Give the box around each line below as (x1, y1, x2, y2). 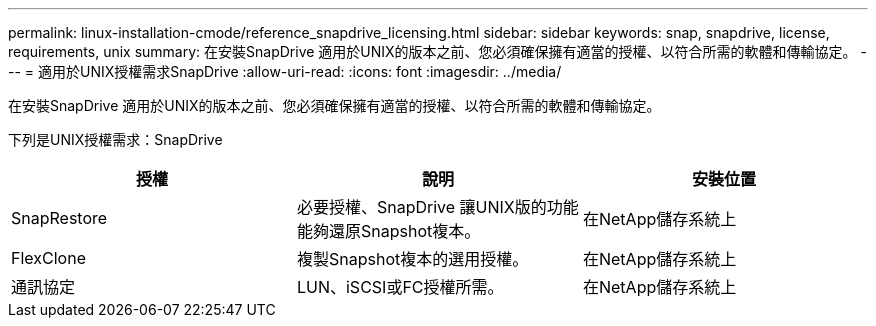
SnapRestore (11, 208, 108, 228)
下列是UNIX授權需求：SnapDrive (8, 131, 223, 148)
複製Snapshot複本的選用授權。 (296, 249, 529, 269)
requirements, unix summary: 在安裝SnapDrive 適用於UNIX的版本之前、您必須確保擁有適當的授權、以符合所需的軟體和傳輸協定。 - (8, 43, 867, 60)
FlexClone (11, 248, 86, 268)
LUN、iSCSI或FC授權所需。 (296, 277, 504, 297)
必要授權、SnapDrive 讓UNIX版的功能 (296, 197, 579, 217)
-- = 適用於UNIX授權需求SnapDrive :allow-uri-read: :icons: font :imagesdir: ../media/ (8, 63, 562, 80)
